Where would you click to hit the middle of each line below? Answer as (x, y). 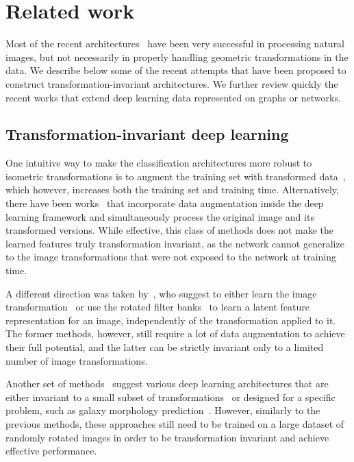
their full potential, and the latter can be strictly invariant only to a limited (165, 347)
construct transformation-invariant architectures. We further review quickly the (172, 83)
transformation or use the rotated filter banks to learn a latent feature (157, 307)
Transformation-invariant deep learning (147, 134)
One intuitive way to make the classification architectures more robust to (159, 163)
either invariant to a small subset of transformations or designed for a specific (170, 397)
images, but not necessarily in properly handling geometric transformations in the (177, 57)
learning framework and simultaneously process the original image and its (160, 216)
